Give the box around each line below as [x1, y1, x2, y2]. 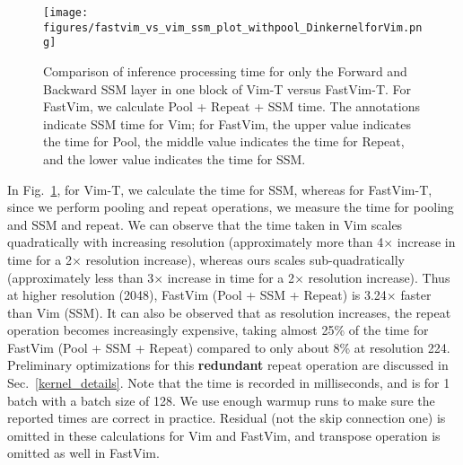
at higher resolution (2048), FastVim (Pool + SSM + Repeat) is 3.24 [7, 285, 387, 304]
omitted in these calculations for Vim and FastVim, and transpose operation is [7, 426, 441, 444]
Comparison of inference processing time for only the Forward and [43, 61, 407, 80]
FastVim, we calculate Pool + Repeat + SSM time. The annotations [43, 97, 420, 116]
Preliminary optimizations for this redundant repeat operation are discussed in [7, 355, 449, 374]
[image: [43, 6, 89, 19]
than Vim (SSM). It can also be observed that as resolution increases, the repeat [7, 303, 451, 321]
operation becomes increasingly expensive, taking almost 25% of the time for [7, 320, 429, 339]
